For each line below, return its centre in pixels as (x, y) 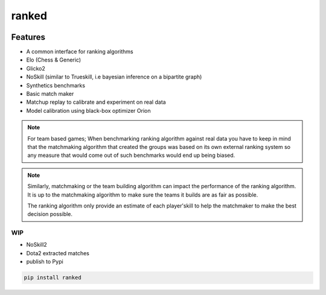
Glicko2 (36, 68)
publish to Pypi (45, 262)
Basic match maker (50, 94)
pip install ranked (53, 278)
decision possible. (50, 214)
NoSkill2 (37, 245)
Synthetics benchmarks (56, 85)
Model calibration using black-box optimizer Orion (88, 110)
